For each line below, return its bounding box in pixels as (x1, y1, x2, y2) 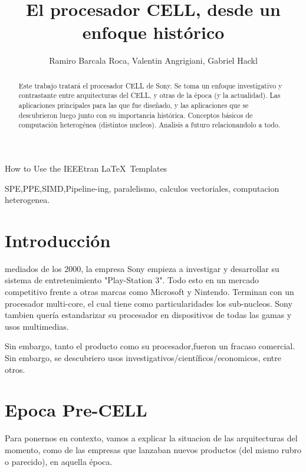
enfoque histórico (82, 20, 225, 44)
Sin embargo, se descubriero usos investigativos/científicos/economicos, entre (5, 352, 281, 364)
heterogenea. (5, 194, 50, 206)
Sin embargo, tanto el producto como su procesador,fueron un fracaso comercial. (5, 340, 295, 352)
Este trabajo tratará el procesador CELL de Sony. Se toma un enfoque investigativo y (18, 80, 282, 90)
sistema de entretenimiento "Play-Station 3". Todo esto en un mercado (5, 274, 259, 286)
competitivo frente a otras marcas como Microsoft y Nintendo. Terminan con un (5, 286, 294, 298)
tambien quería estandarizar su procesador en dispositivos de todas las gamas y (5, 309, 292, 321)
